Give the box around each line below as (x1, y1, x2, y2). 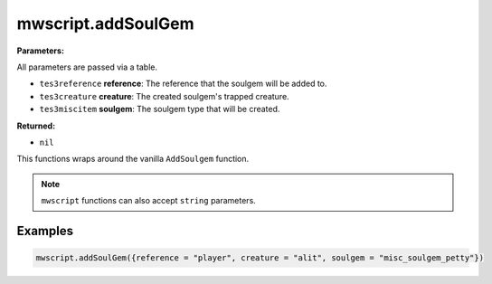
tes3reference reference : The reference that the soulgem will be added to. (39, 78, 327, 90)
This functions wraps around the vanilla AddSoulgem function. (16, 154, 250, 165)
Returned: (16, 120, 56, 131)
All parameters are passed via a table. (16, 62, 158, 72)
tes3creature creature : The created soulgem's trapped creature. (39, 90, 289, 101)
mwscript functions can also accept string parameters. (41, 195, 257, 206)
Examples (16, 222, 74, 239)
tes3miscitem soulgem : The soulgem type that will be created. (39, 104, 280, 115)
